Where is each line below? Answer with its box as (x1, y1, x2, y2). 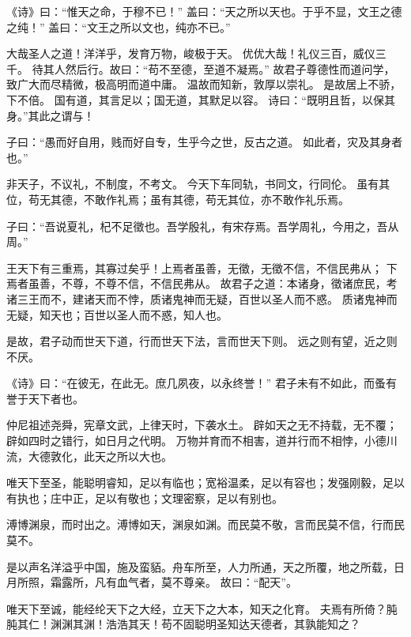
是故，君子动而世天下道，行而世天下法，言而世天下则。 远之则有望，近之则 (6, 333, 398, 349)
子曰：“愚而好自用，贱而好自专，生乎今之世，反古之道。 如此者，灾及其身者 (6, 134, 403, 150)
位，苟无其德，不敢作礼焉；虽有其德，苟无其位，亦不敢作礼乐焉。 (6, 190, 349, 207)
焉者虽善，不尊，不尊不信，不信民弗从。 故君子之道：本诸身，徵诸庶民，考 (6, 275, 398, 292)
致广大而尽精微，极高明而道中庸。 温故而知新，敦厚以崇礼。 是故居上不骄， (6, 76, 402, 92)
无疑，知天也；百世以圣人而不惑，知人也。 (6, 306, 228, 322)
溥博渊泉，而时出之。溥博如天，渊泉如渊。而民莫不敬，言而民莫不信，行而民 (6, 516, 405, 533)
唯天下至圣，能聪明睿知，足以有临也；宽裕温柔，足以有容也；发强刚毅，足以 (6, 474, 405, 491)
